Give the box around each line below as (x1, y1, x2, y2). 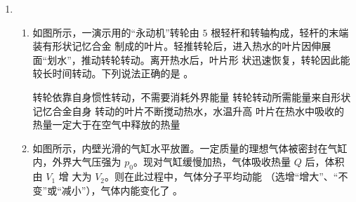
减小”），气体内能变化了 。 (61, 182, 183, 197)
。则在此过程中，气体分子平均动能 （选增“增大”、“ (104, 169, 338, 184)
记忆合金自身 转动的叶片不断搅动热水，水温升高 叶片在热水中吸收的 (32, 103, 344, 118)
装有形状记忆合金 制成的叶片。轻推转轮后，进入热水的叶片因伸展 (32, 39, 331, 53)
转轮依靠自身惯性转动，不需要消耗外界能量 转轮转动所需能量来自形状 (32, 89, 351, 104)
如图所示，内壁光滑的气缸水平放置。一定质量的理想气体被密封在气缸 (32, 140, 348, 155)
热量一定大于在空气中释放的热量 (32, 117, 180, 132)
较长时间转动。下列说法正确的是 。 (32, 66, 194, 81)
